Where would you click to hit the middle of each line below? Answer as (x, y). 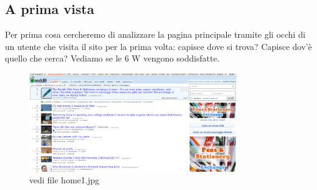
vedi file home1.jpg (64, 180)
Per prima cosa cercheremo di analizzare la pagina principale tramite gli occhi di (155, 34)
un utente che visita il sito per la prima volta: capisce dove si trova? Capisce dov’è (158, 46)
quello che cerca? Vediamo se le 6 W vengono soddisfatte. (112, 58)
